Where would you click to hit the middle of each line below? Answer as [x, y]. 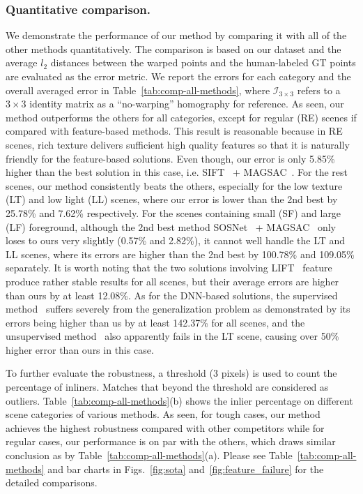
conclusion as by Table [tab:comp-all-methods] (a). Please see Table [149, 455]
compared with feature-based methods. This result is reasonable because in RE [174, 131]
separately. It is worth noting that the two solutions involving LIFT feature [169, 268]
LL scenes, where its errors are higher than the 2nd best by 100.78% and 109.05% [180, 254]
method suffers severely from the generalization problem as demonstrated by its [178, 309]
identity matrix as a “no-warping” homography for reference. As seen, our [187, 104]
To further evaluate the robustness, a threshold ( [109, 373]
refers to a [319, 90]
